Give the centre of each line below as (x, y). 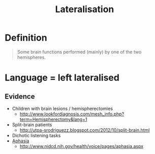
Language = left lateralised (62, 78)
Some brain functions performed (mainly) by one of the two (79, 52)
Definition (26, 38)
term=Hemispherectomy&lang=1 (53, 119)
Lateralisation (85, 9)
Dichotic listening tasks (36, 135)
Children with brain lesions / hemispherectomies (63, 108)
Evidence (20, 97)
